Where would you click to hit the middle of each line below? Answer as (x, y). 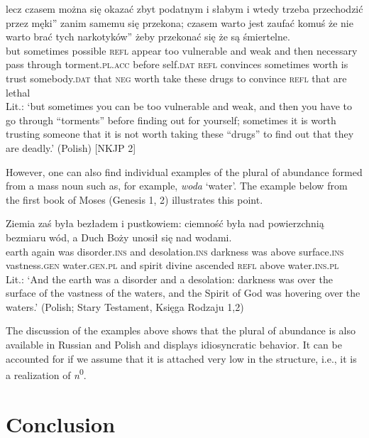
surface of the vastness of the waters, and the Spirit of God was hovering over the (183, 293)
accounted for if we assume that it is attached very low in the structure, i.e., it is (181, 358)
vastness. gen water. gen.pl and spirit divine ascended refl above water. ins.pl (172, 265)
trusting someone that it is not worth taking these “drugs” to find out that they (180, 134)
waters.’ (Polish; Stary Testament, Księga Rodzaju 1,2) (125, 306)
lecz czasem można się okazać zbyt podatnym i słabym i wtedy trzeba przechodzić (184, 9)
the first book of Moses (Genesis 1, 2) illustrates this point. (134, 199)
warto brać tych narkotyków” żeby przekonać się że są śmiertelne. (148, 37)
